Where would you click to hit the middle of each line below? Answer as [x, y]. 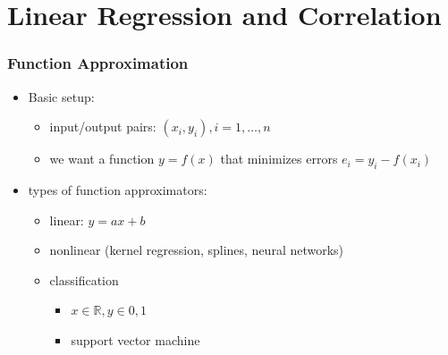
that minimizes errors [279, 159]
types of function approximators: [118, 189]
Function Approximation [98, 63]
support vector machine [135, 339]
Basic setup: [61, 96]
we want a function [102, 159]
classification [84, 279]
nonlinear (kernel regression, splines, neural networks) [197, 250]
